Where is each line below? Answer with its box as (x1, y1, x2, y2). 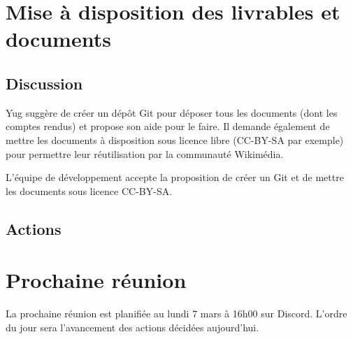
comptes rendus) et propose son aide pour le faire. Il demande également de (6, 119, 330, 134)
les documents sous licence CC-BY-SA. (6, 183, 173, 198)
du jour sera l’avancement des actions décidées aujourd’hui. (6, 319, 259, 334)
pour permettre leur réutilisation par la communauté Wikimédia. (6, 146, 284, 161)
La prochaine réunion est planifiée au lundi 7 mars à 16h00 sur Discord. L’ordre (6, 306, 347, 321)
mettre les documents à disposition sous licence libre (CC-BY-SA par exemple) (6, 132, 344, 147)
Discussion (6, 72, 83, 94)
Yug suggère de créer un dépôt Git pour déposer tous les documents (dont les (6, 105, 338, 120)
